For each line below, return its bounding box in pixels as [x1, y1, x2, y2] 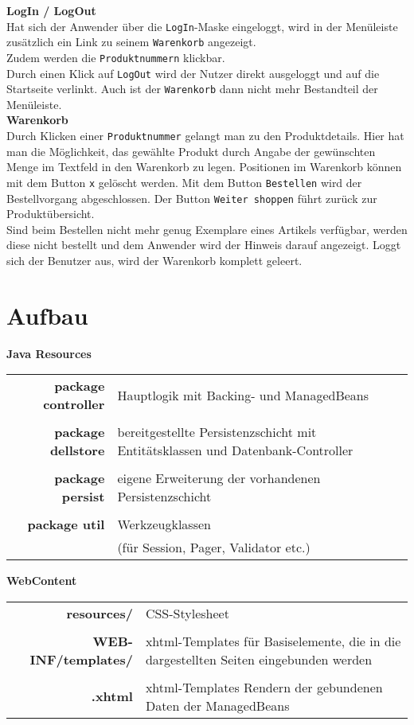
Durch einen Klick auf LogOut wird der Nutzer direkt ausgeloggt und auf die [6, 64, 380, 81]
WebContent [6, 572, 77, 589]
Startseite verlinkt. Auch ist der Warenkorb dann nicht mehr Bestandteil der [6, 80, 378, 97]
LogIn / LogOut [6, 2, 96, 18]
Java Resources [6, 345, 92, 361]
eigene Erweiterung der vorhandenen [117, 469, 321, 488]
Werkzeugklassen [117, 515, 211, 534]
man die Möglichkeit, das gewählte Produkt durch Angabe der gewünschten [6, 142, 376, 159]
